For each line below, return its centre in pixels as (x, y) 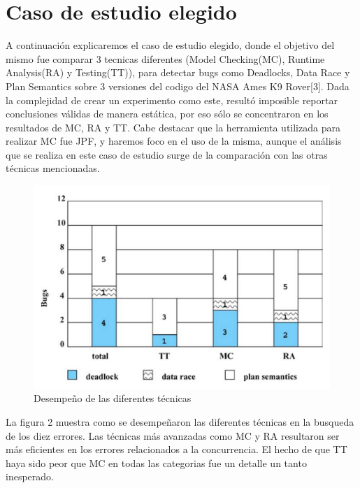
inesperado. (30, 476)
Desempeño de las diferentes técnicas (113, 398)
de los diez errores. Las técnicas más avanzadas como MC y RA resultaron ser (173, 435)
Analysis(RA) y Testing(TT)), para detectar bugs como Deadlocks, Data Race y (178, 72)
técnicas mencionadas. (53, 168)
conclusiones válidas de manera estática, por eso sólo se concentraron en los (167, 114)
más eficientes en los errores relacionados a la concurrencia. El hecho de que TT (177, 449)
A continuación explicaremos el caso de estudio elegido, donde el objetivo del (170, 45)
